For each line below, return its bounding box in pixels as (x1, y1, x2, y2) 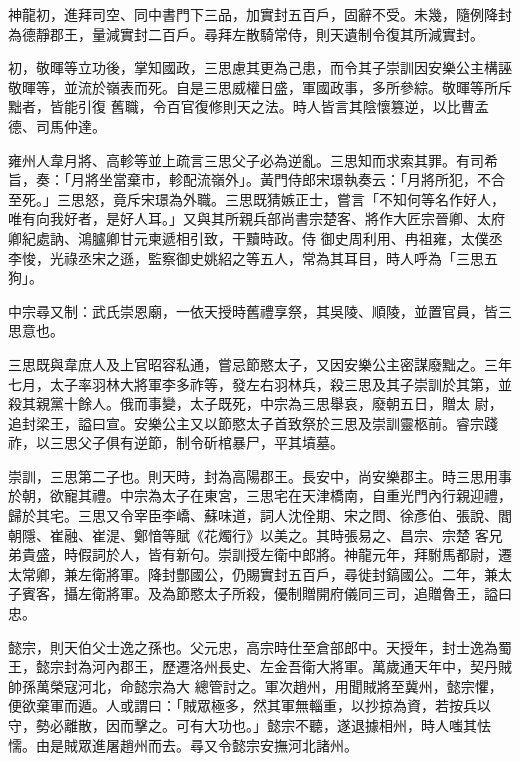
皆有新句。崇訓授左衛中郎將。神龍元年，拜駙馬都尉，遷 (147, 544, 512, 565)
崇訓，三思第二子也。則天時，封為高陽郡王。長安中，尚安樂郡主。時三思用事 (8, 465, 512, 486)
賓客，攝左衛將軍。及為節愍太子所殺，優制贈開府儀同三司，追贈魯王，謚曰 (21, 583, 512, 604)
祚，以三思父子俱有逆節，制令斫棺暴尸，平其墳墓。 (8, 432, 344, 453)
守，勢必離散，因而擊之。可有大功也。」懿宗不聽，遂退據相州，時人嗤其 (8, 715, 477, 735)
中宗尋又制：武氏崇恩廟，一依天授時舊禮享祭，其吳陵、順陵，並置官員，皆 (8, 300, 498, 321)
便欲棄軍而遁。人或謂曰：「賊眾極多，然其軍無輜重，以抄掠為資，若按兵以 (8, 695, 491, 716)
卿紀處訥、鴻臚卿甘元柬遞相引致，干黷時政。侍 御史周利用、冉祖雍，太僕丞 (8, 227, 503, 248)
